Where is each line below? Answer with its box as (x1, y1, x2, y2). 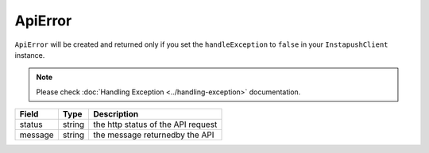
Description (93, 109, 139, 120)
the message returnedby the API (93, 129, 214, 140)
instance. (14, 50, 45, 59)
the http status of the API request (93, 119, 218, 130)
